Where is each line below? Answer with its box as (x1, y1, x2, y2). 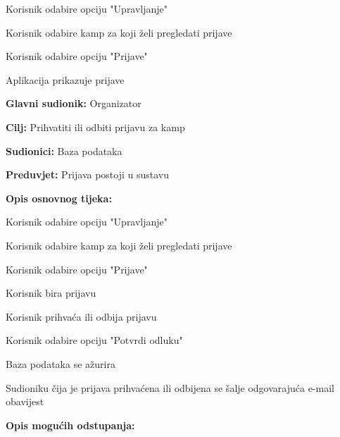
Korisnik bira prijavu (6, 285, 96, 300)
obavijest (6, 394, 44, 409)
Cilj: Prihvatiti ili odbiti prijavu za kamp (6, 119, 185, 134)
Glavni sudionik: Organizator (6, 96, 141, 111)
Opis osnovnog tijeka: (6, 190, 112, 205)
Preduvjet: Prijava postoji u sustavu (6, 167, 170, 182)
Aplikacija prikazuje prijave (6, 72, 125, 87)
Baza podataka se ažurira (6, 356, 115, 371)
